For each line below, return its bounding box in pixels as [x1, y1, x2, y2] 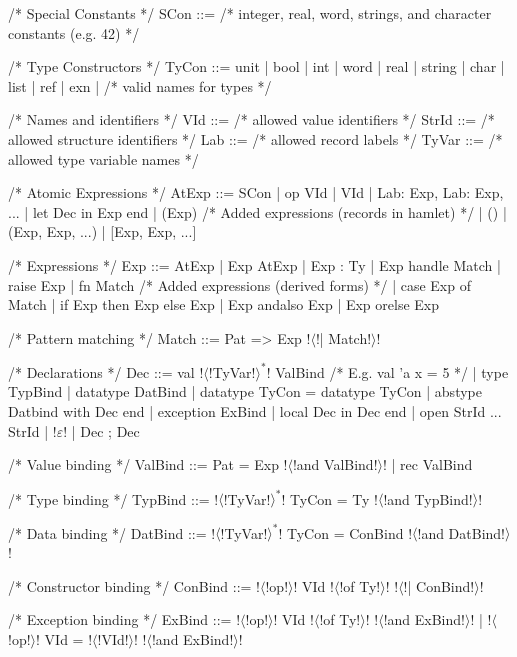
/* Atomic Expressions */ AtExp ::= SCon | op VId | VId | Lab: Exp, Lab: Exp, [8, 182, 504, 203]
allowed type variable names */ [8, 148, 199, 169]
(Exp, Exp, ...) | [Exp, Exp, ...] [8, 221, 197, 242]
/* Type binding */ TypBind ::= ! [8, 488, 219, 509]
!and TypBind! [383, 488, 473, 509]
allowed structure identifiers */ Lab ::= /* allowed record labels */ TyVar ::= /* [8, 128, 503, 149]
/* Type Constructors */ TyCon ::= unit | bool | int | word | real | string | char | [8, 56, 505, 77]
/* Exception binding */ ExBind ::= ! [8, 609, 241, 630]
